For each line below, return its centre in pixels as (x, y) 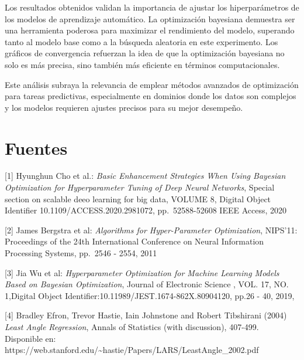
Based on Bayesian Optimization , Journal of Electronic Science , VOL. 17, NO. (147, 284)
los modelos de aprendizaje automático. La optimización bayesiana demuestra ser (150, 18)
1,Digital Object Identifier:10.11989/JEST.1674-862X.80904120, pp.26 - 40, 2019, (150, 295)
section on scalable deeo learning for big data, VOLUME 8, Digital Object (138, 198)
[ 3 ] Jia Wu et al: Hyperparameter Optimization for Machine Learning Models (142, 272)
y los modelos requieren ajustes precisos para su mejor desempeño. (124, 107)
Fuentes (36, 147)
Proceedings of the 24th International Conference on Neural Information (134, 241)
